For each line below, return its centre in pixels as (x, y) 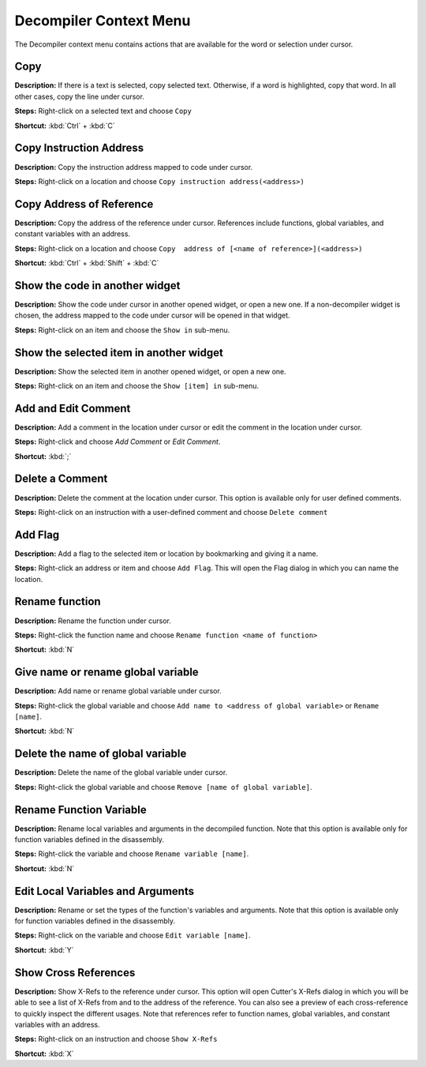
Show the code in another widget (97, 286)
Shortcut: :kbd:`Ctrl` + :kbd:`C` (65, 126)
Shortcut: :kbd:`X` (44, 1054)
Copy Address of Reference (84, 204)
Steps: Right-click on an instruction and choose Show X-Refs (116, 1039)
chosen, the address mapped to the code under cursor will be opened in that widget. (153, 315)
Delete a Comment (61, 479)
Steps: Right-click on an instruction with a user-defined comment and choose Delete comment (171, 512)
